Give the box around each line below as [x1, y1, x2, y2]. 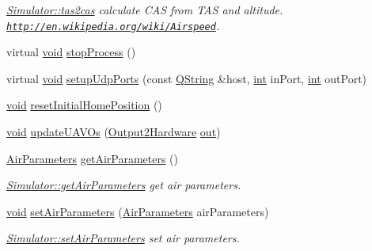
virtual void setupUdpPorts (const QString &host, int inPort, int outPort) [6, 70, 367, 86]
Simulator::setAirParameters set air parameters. [6, 230, 240, 246]
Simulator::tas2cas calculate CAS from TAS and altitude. [6, 2, 283, 17]
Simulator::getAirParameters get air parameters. [6, 177, 241, 193]
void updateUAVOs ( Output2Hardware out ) [6, 124, 221, 140]
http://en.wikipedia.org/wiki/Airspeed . [6, 17, 220, 33]
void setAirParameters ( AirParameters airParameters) [6, 203, 269, 219]
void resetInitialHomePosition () [6, 97, 162, 113]
